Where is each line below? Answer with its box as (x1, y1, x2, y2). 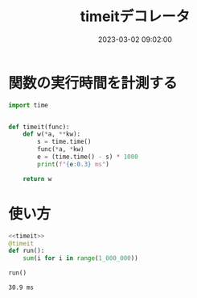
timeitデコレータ (80, 7, 191, 26)
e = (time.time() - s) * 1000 (37, 153, 138, 162)
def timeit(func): (8, 123, 70, 131)
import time (8, 101, 48, 109)
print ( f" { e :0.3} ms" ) (37, 160, 110, 168)
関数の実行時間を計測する (8, 73, 179, 92)
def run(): (8, 247, 45, 255)
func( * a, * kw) (37, 145, 84, 153)
